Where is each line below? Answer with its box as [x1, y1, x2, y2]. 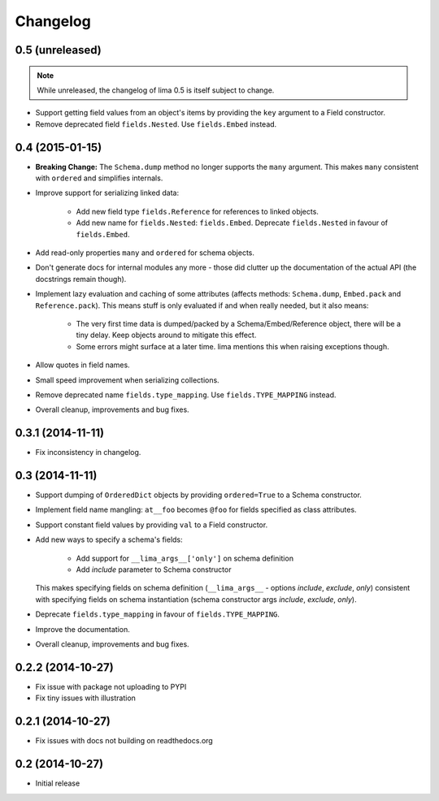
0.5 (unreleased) [15, 43, 102, 57]
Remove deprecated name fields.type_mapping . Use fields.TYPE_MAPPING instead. [35, 390, 337, 400]
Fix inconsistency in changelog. [35, 448, 141, 457]
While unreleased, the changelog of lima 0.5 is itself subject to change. [37, 85, 275, 95]
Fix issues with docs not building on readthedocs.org [35, 736, 213, 746]
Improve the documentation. [35, 624, 130, 634]
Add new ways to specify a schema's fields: [35, 535, 183, 544]
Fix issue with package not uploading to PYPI [35, 682, 187, 691]
